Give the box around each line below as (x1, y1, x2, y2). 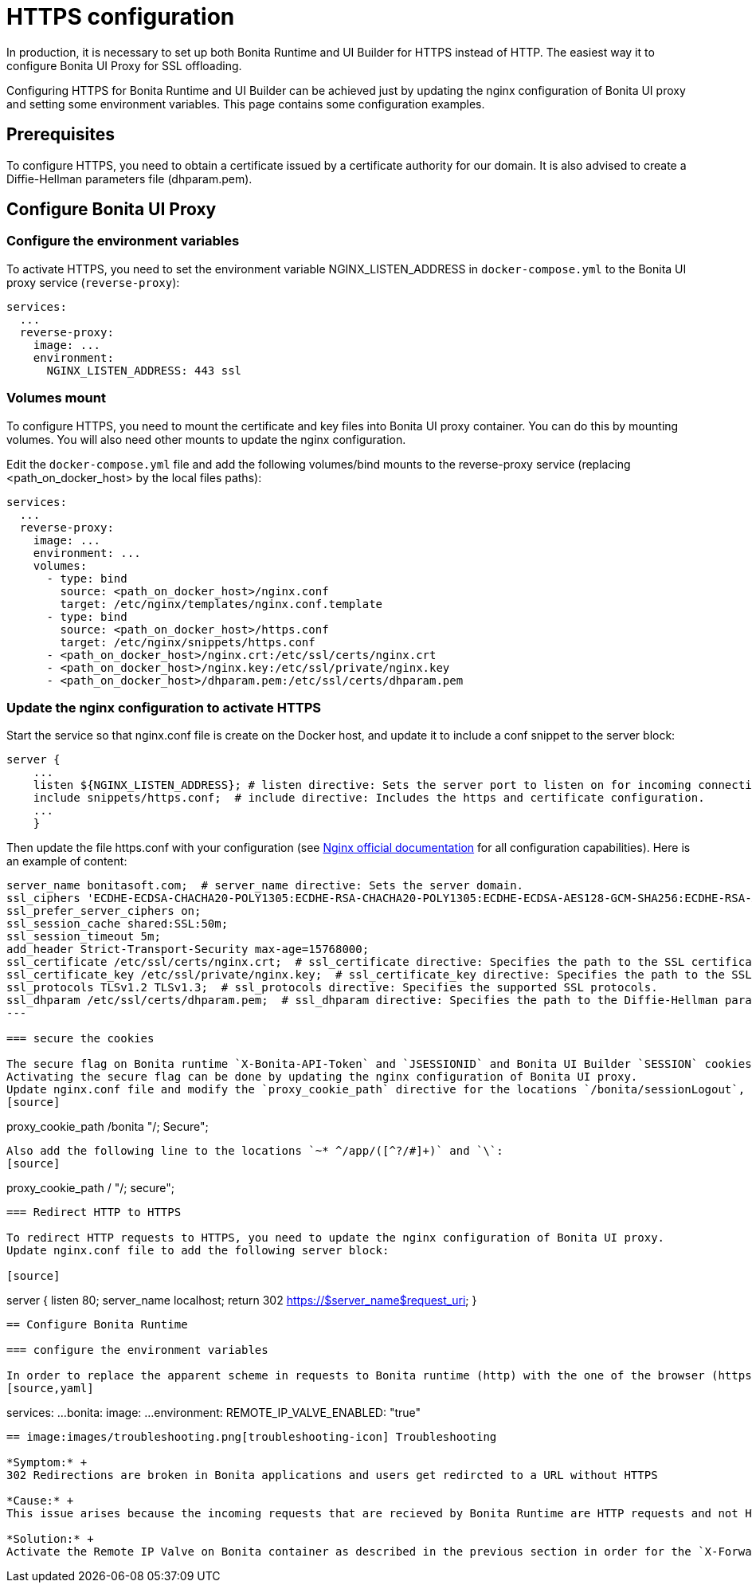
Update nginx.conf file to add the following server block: (6, 1244, 390, 1257)
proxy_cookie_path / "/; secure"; (6, 1181, 175, 1195)
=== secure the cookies (6, 1032, 155, 1046)
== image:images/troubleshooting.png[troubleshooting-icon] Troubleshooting (6, 1430, 497, 1444)
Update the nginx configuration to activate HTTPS (6, 699, 322, 716)
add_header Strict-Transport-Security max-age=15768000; (6, 943, 370, 956)
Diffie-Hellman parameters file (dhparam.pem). (6, 171, 253, 186)
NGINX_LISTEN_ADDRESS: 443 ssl (46, 363, 242, 377)
